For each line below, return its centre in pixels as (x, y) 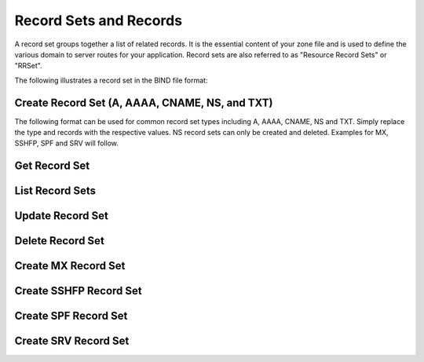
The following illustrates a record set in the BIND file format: (111, 80)
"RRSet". (28, 66)
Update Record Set (62, 216)
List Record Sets (55, 191)
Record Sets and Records (99, 20)
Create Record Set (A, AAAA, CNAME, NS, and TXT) (144, 102)
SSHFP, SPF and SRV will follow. (67, 143)
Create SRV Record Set (72, 341)
